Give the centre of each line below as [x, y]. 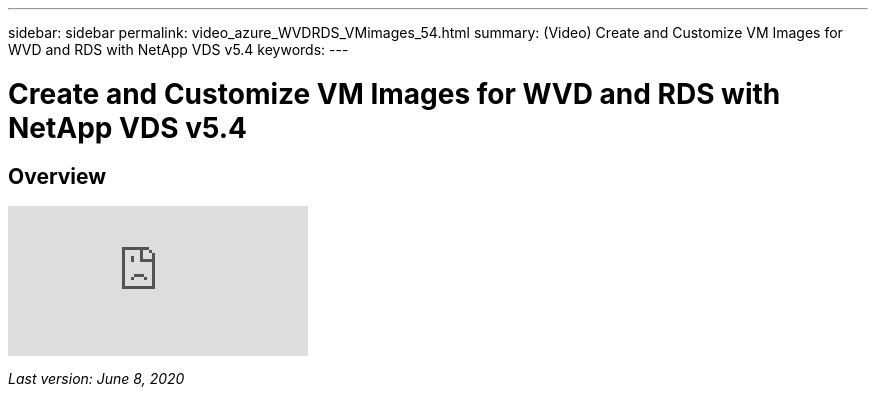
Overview [57, 176]
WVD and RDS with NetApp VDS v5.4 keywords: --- [178, 49]
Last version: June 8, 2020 [96, 378]
